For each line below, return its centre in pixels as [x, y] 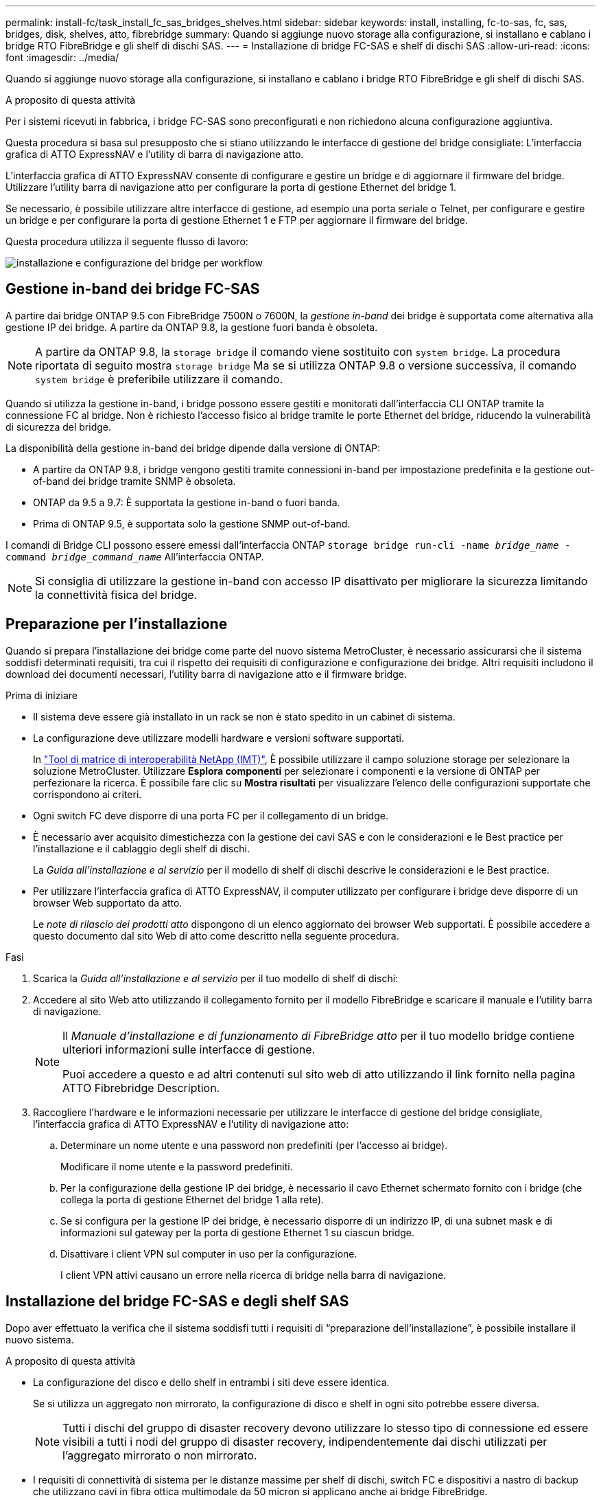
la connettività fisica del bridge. [116, 594]
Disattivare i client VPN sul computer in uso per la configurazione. [209, 1253]
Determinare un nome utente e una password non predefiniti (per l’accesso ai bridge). [254, 1145]
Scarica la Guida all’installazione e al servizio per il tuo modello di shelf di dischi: [216, 978]
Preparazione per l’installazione [117, 624]
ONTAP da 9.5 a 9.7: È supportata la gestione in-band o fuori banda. [187, 502]
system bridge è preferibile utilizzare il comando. [159, 379]
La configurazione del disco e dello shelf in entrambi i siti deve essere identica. [211, 1382]
